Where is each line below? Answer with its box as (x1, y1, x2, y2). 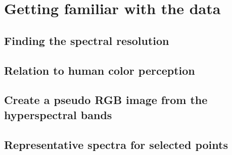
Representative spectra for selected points (4, 136, 228, 152)
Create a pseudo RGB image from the (4, 92, 208, 108)
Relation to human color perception (4, 62, 195, 78)
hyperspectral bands (4, 107, 112, 122)
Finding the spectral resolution (4, 32, 169, 48)
